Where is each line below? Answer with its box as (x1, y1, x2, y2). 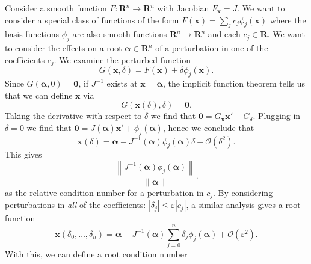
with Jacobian (157, 2, 209, 14)
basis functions (5, 28, 60, 40)
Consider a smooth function (5, 2, 107, 14)
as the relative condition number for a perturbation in (5, 186, 204, 199)
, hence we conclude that (162, 121, 254, 134)
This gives (5, 148, 42, 161)
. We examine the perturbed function (54, 53, 191, 66)
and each (208, 28, 241, 40)
